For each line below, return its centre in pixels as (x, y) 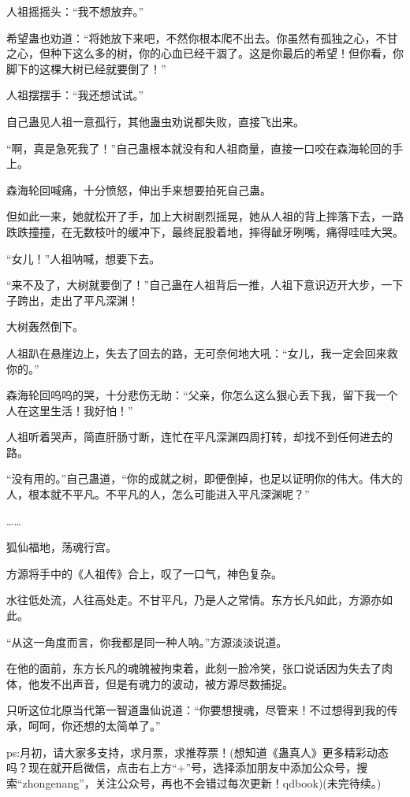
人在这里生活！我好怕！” (70, 410)
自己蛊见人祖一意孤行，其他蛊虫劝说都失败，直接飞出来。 (155, 121)
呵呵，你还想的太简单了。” (94, 725)
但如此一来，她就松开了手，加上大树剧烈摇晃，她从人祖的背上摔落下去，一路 (205, 216)
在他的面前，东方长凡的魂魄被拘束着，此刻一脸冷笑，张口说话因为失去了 (194, 668)
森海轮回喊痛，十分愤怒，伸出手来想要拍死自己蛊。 (139, 189)
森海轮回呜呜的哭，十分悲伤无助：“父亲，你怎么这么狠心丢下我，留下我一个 (202, 395)
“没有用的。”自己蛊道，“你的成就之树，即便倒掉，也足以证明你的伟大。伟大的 (205, 478)
